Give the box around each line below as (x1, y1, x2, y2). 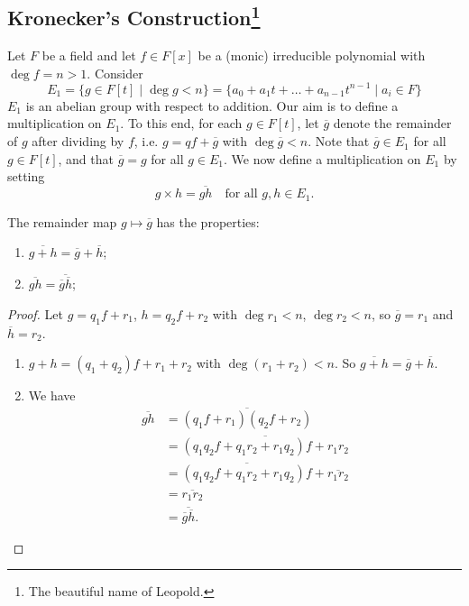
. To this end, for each (120, 114, 243, 133)
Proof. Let (7, 304, 63, 323)
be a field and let (41, 46, 136, 65)
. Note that (308, 132, 370, 151)
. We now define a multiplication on (224, 149, 421, 168)
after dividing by (32, 132, 124, 151)
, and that (58, 149, 114, 168)
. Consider (87, 63, 143, 82)
